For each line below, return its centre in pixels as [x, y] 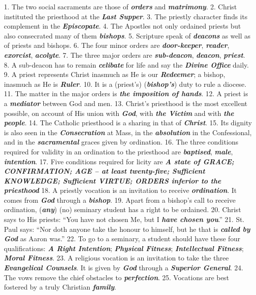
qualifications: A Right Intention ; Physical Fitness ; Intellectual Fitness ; [124, 248]
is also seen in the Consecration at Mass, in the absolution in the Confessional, [128, 132]
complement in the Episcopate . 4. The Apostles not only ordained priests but [123, 26]
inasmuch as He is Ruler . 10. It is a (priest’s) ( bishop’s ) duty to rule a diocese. [125, 84]
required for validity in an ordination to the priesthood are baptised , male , [118, 151]
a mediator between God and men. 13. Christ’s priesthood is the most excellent [126, 103]
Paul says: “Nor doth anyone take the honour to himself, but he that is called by [127, 229]
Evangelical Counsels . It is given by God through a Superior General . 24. [124, 268]
